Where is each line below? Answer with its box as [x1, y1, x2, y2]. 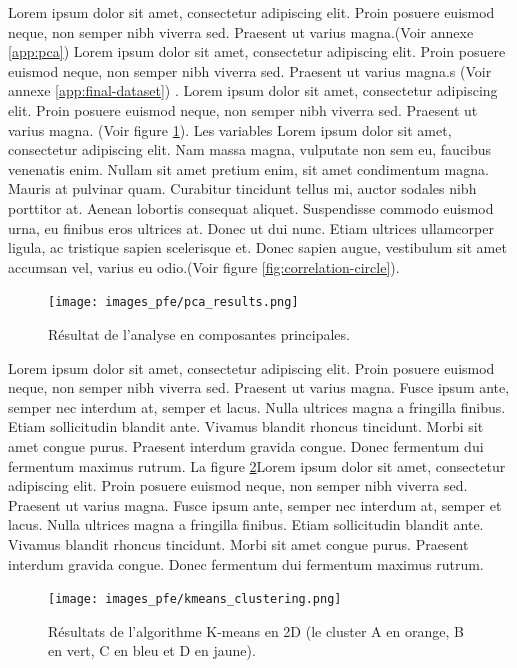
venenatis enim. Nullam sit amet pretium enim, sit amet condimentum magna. [8, 158, 489, 179]
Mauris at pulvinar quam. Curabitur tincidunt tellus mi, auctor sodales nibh [8, 178, 477, 199]
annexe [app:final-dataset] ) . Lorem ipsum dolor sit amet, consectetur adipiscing [8, 80, 498, 101]
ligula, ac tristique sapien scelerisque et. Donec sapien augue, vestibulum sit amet [8, 237, 507, 258]
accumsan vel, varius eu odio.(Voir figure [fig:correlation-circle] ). [8, 256, 400, 277]
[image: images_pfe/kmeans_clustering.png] [48, 592, 342, 607]
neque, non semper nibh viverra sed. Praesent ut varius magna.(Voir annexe [8, 21, 474, 42]
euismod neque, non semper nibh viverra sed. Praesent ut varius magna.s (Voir [8, 60, 492, 81]
